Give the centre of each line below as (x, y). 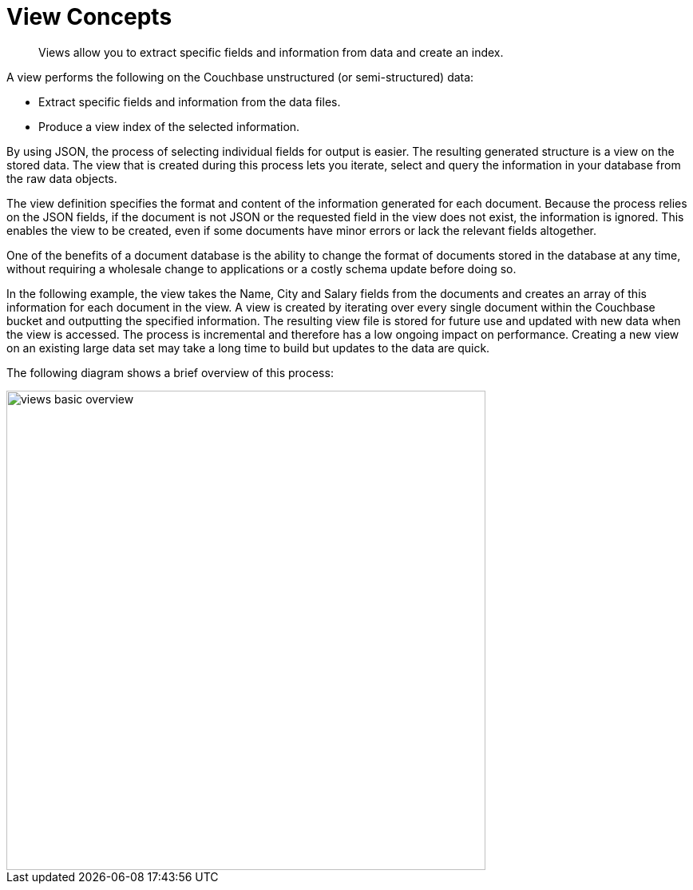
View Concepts (89, 17)
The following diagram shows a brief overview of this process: (170, 372)
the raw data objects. (62, 178)
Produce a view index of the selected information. (169, 126)
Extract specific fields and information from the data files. (190, 101)
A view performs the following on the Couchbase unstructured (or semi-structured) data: (240, 77)
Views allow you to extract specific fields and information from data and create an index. (271, 52)
